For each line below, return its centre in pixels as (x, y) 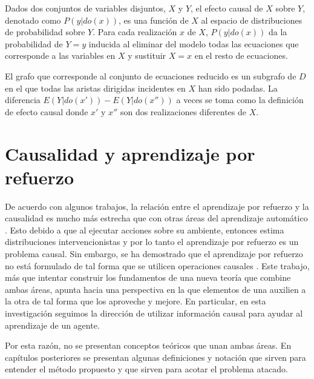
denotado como (33, 20)
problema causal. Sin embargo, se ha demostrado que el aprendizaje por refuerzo (154, 254)
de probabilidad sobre (45, 32)
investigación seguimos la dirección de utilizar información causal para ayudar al (154, 313)
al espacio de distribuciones (252, 20)
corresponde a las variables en (60, 55)
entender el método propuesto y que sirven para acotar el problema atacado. (146, 369)
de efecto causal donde (47, 111)
